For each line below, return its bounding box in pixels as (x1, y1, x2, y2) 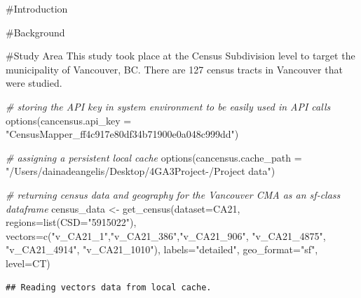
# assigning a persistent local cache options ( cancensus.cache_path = (6, 150, 302, 164)
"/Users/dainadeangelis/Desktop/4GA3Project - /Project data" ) (6, 164, 275, 178)
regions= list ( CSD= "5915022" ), (6, 215, 137, 229)
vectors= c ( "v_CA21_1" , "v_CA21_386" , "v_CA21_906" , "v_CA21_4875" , (6, 228, 326, 243)
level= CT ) (6, 255, 50, 270)
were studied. (6, 76, 62, 90)
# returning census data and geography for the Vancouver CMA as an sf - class (6, 187, 341, 201)
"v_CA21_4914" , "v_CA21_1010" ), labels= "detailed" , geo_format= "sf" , (6, 242, 318, 257)
